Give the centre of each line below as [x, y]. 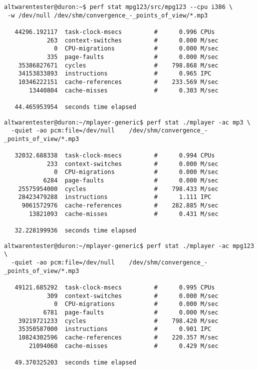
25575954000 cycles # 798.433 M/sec [118, 189]
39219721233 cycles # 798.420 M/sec [118, 321]
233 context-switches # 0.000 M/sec [132, 164]
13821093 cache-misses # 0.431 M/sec [124, 214]
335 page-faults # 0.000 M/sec [132, 57]
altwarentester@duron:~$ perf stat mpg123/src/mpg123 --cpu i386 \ [119, 7]
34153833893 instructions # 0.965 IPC [115, 74]
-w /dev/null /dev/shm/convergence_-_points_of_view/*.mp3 [108, 15]
